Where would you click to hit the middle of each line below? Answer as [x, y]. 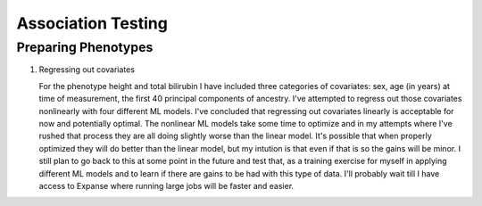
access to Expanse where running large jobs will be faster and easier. [166, 185]
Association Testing [92, 23]
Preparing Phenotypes [85, 47]
